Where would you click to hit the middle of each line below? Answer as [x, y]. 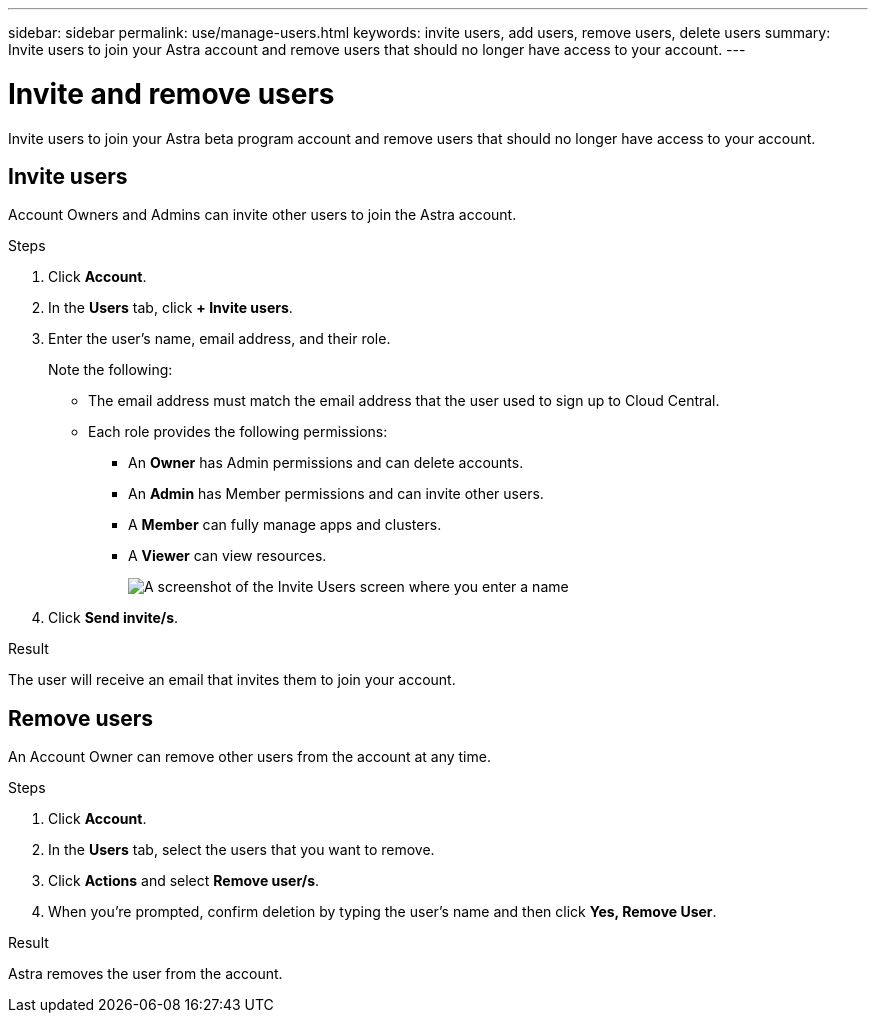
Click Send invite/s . [113, 618]
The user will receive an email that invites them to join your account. [232, 680]
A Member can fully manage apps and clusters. [285, 525]
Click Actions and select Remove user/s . [184, 881]
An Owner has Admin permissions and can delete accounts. [326, 463]
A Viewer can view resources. [227, 556]
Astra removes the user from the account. [145, 974]
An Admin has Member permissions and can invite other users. [336, 494]
